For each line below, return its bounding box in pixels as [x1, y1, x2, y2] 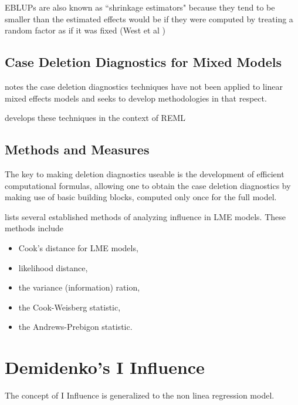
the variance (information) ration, [18, 281, 140, 293]
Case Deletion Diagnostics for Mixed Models [5, 53, 282, 71]
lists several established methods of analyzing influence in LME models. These [5, 210, 286, 222]
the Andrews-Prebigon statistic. [18, 320, 133, 333]
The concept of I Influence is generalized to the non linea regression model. [5, 389, 275, 401]
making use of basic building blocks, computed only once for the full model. [5, 191, 277, 203]
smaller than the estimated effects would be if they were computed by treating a [5, 12, 293, 25]
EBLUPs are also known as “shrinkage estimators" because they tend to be [5, 1, 275, 13]
